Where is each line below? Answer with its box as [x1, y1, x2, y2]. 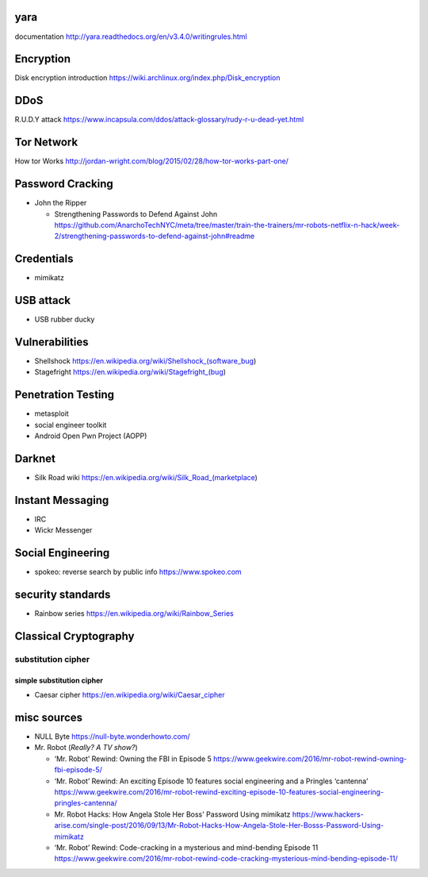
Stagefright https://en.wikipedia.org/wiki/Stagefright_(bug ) [34, 367, 226, 377]
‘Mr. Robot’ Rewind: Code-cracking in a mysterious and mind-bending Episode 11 [54, 842, 319, 852]
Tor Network [14, 136, 78, 149]
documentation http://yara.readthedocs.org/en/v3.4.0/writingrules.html [14, 32, 247, 41]
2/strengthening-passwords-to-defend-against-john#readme [54, 231, 255, 241]
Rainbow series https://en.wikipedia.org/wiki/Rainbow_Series [34, 609, 234, 618]
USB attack [14, 294, 71, 307]
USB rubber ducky [34, 314, 95, 325]
